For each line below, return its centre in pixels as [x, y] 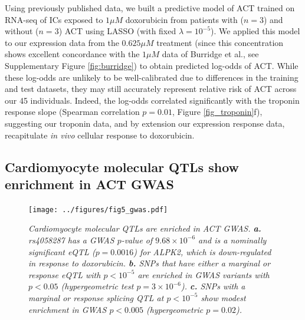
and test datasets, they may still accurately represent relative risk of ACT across [151, 89]
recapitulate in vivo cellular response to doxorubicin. [100, 135]
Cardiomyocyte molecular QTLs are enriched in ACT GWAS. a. [145, 228]
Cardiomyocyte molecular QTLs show [122, 166]
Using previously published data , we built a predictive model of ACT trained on [150, 8]
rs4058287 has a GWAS [71, 240]
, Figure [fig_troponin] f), [217, 112]
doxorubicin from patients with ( [184, 19]
